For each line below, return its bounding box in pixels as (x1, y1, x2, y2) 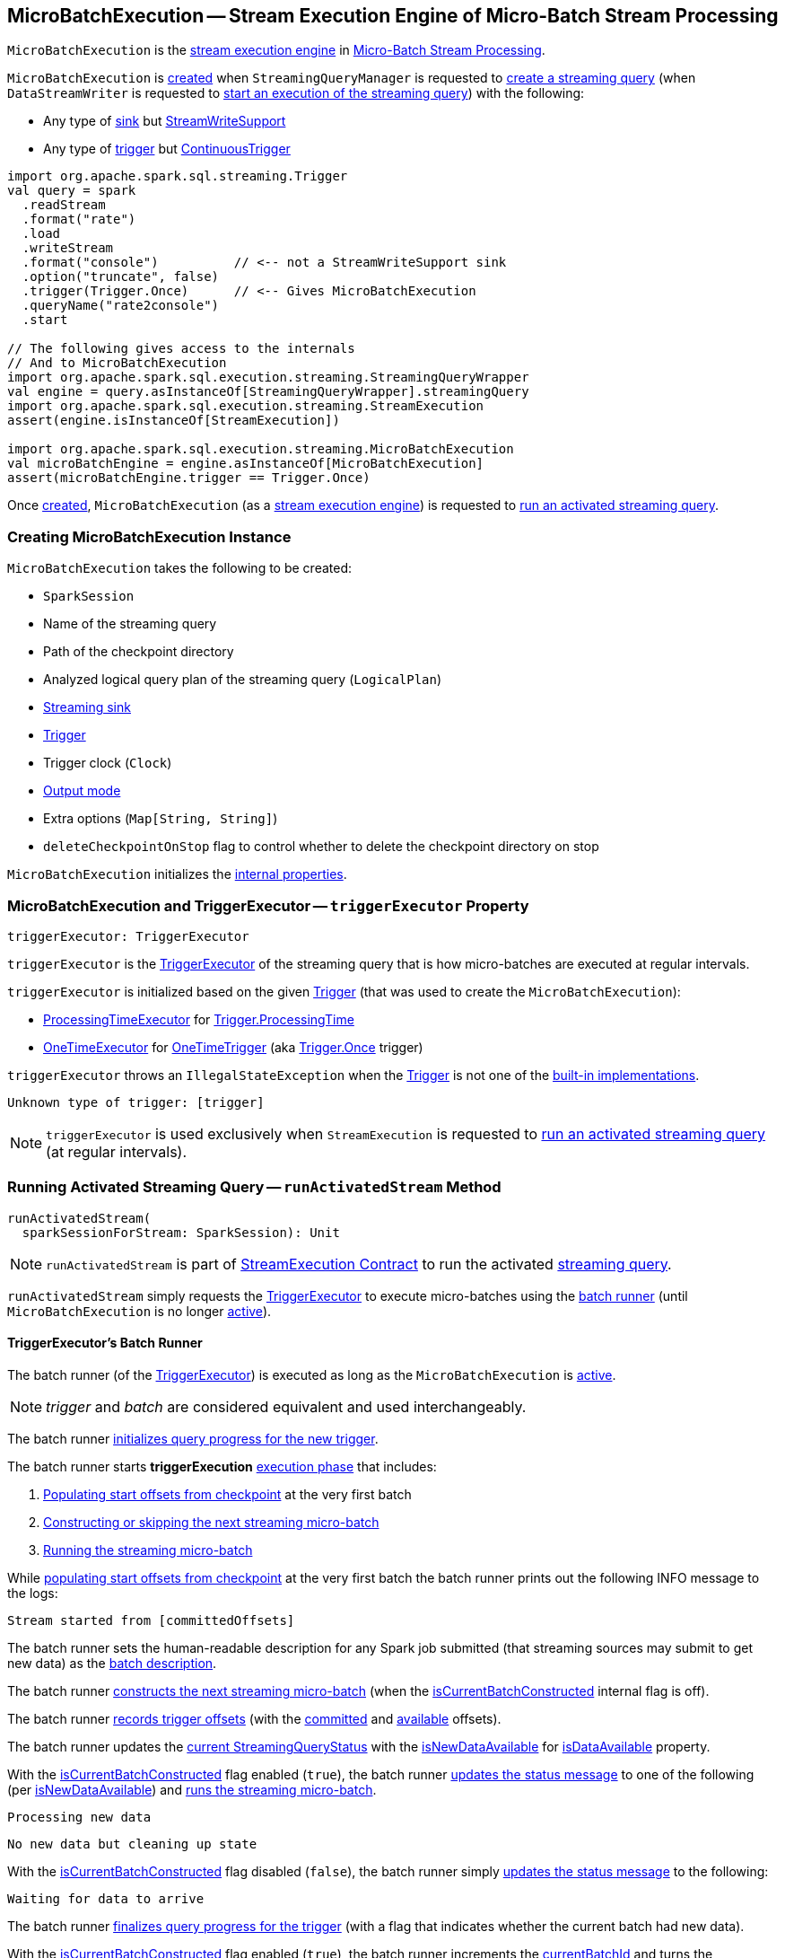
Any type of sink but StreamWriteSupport (43, 113, 286, 129)
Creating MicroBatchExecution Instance (7, 527, 292, 546)
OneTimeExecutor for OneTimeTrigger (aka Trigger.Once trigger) (43, 1039, 423, 1055)
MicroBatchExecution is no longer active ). (7, 1303, 272, 1319)
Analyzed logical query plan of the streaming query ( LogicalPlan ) (43, 672, 442, 688)
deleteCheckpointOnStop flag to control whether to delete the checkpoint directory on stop (43, 839, 599, 855)
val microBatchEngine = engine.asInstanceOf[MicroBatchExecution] (7, 456, 484, 471)
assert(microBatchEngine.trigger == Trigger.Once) (7, 470, 371, 486)
